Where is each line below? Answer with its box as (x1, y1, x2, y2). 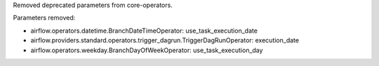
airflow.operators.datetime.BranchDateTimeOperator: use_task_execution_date (30, 26, 258, 35)
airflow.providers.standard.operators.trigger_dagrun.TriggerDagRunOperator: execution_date (30, 36, 300, 44)
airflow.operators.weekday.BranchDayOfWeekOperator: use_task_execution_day (30, 46, 263, 54)
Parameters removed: (13, 14, 76, 22)
